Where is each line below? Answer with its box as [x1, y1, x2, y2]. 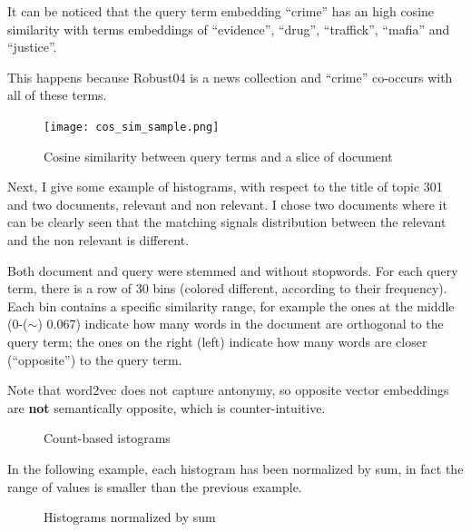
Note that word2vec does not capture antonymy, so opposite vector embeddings [7, 380, 449, 399]
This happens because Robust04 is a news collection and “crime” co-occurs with [7, 67, 453, 86]
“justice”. [7, 37, 57, 56]
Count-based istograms [44, 429, 171, 448]
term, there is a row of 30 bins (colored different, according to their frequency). [7, 279, 447, 298]
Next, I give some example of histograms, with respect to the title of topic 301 [7, 177, 443, 196]
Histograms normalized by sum [44, 507, 216, 527]
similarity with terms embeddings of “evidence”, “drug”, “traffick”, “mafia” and [7, 19, 450, 38]
